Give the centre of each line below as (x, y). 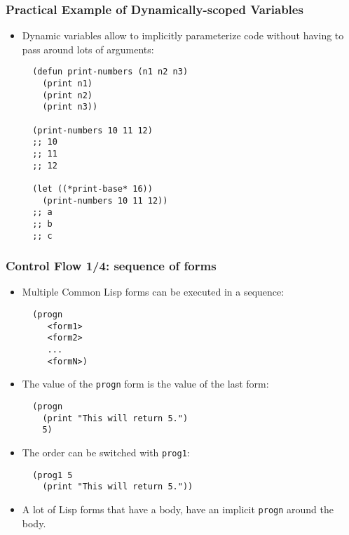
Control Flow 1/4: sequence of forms (111, 266)
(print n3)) (70, 107)
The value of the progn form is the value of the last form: (145, 384)
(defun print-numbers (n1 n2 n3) (110, 72)
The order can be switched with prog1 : (106, 452)
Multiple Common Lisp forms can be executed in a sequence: (153, 292)
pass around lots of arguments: (88, 49)
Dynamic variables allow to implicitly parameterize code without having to (183, 35)
